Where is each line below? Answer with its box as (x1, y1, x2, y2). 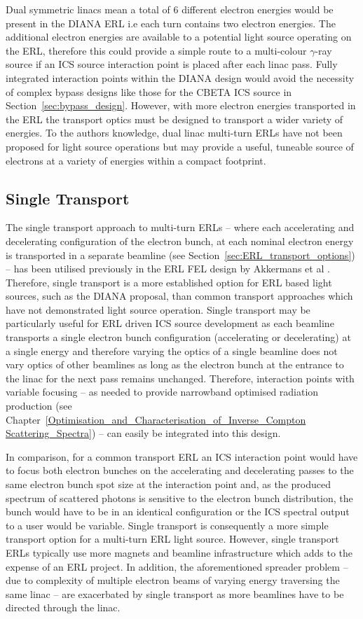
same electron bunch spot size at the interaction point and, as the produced (6, 477, 331, 492)
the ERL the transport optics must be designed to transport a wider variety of (6, 111, 343, 126)
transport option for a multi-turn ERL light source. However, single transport (6, 531, 339, 546)
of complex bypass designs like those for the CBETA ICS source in (6, 84, 292, 99)
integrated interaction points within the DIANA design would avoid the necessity (6, 70, 355, 85)
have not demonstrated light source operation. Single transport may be (6, 302, 310, 317)
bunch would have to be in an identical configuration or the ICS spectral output (6, 504, 350, 519)
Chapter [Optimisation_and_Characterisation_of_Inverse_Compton (6, 412, 306, 426)
